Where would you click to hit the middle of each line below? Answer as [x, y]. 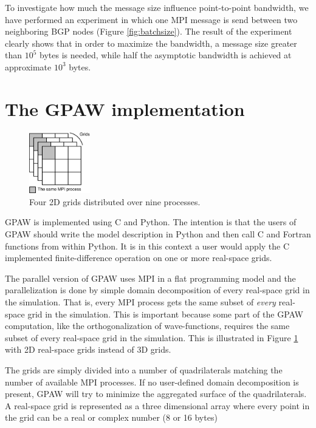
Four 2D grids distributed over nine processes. [115, 201]
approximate [28, 66]
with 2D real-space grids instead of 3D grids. [88, 349]
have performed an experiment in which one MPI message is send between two [151, 19]
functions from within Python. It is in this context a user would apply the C [147, 246]
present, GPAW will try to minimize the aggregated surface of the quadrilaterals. [156, 394]
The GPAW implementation [125, 108]
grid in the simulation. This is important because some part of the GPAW [165, 314]
